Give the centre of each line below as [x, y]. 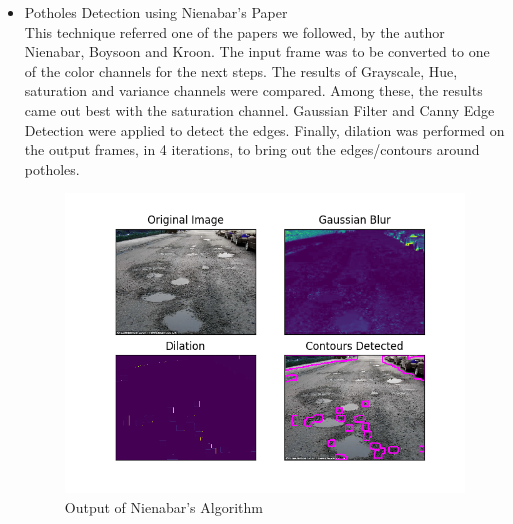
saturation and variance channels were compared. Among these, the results [253, 90]
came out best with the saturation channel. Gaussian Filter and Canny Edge [259, 109]
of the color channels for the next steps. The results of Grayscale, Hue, [241, 70]
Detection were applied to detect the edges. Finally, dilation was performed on [264, 129]
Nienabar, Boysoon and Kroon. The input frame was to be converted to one [257, 51]
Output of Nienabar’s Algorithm [163, 507]
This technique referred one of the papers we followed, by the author [234, 31]
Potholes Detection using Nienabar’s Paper [156, 12]
